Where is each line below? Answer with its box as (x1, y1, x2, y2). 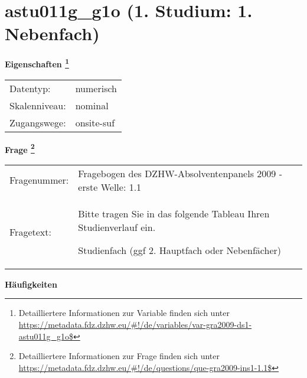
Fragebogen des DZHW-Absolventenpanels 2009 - (78, 166, 282, 180)
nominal (75, 98, 109, 112)
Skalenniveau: (9, 98, 66, 112)
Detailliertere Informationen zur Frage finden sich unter (18, 350, 220, 362)
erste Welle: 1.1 (78, 180, 142, 194)
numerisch (75, 81, 117, 95)
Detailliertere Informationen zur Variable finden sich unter (18, 307, 230, 319)
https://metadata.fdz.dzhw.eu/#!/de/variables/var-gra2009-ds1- (18, 318, 252, 330)
